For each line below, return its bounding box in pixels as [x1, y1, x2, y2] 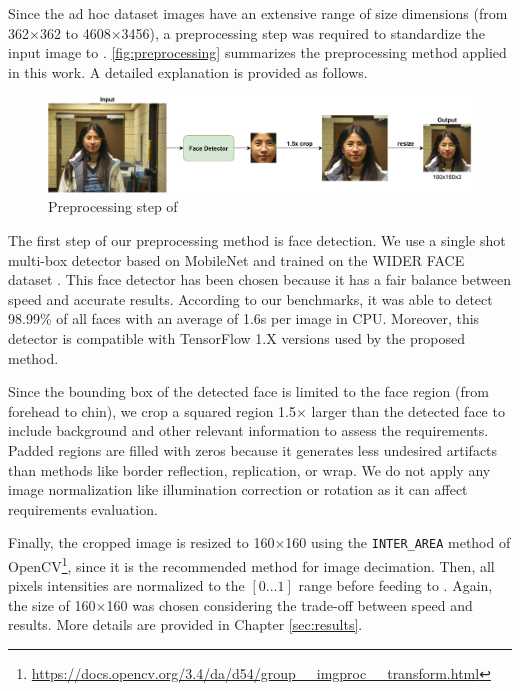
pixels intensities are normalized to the [8, 575, 245, 596]
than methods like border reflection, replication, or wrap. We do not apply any [8, 459, 491, 480]
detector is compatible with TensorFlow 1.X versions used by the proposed [8, 328, 465, 348]
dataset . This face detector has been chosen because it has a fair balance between [8, 269, 511, 290]
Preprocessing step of [48, 196, 178, 217]
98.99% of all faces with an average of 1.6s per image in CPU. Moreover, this [8, 308, 480, 329]
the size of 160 [8, 594, 96, 615]
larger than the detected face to [311, 400, 505, 421]
